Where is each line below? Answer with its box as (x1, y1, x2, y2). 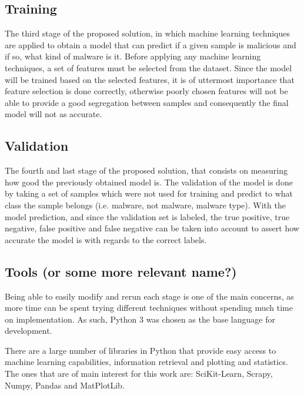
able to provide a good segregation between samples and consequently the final (5, 96, 289, 108)
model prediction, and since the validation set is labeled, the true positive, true (5, 210, 290, 223)
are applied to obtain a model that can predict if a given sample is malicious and (5, 38, 296, 51)
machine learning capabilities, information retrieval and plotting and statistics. (5, 356, 288, 368)
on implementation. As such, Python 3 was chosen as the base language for (5, 313, 275, 325)
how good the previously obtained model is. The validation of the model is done (5, 175, 293, 188)
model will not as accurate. (5, 108, 102, 120)
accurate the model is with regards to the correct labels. (5, 233, 207, 245)
